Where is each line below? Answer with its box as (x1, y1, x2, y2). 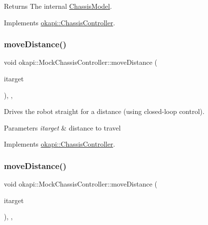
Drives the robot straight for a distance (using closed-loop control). (4, 106, 205, 116)
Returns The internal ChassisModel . (4, 1, 112, 11)
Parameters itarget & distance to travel (4, 122, 121, 132)
